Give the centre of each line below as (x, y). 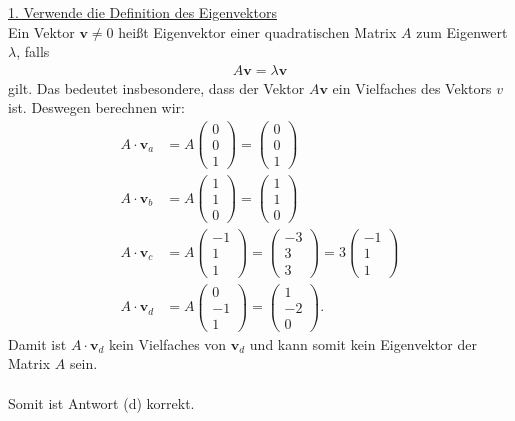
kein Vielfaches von (167, 343)
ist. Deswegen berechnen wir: (96, 107)
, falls (33, 51)
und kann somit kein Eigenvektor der (363, 343)
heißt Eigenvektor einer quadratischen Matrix (257, 31)
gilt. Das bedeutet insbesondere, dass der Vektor (156, 87)
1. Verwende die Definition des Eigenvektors (142, 12)
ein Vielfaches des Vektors (412, 87)
